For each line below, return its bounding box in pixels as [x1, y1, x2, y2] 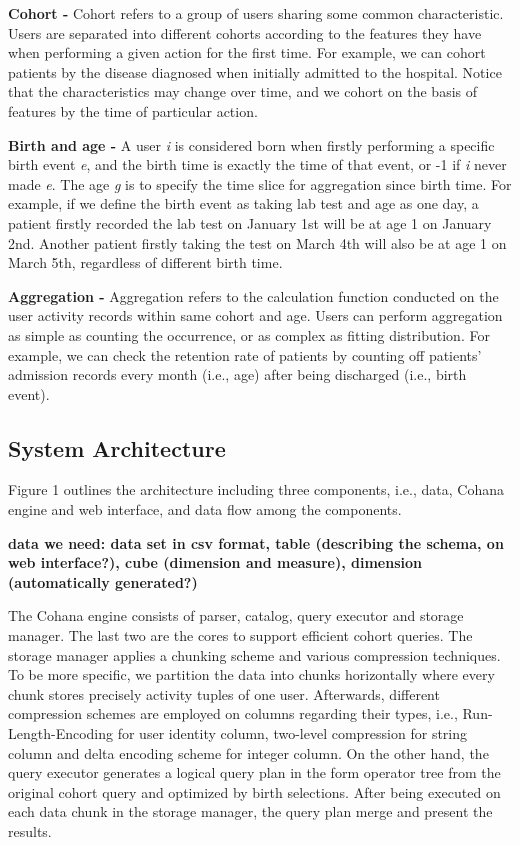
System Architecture [8, 432, 226, 463]
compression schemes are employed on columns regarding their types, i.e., [8, 703, 458, 724]
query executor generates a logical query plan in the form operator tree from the [8, 762, 501, 783]
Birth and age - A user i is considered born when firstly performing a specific [8, 134, 495, 155]
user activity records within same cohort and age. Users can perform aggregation [8, 305, 503, 326]
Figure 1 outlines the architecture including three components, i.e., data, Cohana [8, 479, 504, 500]
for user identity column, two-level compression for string [117, 723, 468, 744]
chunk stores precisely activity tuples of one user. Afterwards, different [8, 683, 440, 704]
